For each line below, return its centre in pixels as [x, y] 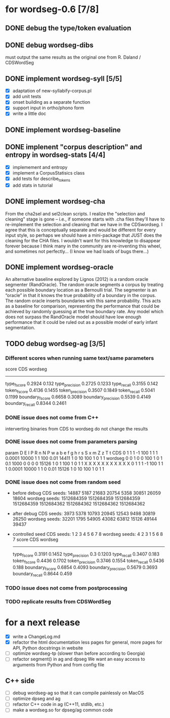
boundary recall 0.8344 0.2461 [36, 404]
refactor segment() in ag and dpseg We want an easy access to [79, 659]
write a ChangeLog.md [36, 637]
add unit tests [27, 97]
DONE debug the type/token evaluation [68, 28]
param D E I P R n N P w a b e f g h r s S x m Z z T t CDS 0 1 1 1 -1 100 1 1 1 [81, 453]
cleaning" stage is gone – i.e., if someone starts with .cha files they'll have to [85, 219]
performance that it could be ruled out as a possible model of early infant [81, 322]
